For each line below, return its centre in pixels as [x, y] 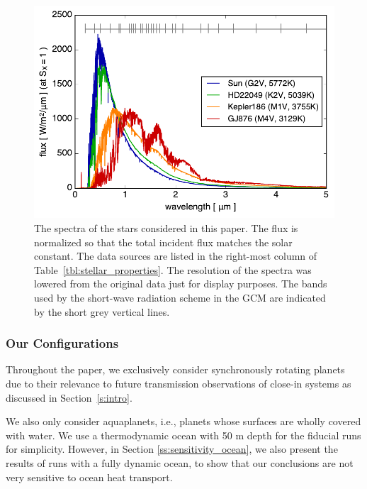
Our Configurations [62, 343]
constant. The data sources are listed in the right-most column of [176, 256]
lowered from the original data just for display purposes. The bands [181, 284]
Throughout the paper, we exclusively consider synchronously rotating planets [175, 369]
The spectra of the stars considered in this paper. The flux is [166, 228]
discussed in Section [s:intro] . [69, 397]
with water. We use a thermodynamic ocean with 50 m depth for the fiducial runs [183, 435]
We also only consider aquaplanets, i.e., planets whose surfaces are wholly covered [183, 421]
